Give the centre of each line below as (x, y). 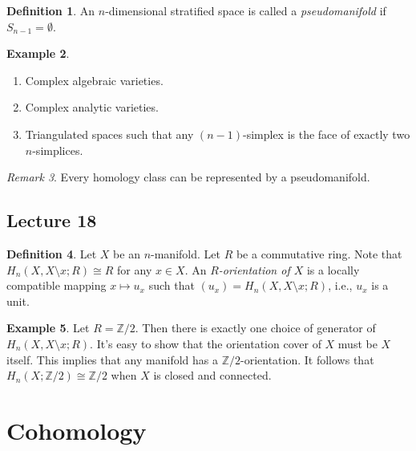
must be (357, 343)
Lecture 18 (52, 220)
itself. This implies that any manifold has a (112, 359)
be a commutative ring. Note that (319, 253)
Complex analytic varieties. (92, 107)
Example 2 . (38, 53)
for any (135, 269)
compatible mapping (57, 285)
